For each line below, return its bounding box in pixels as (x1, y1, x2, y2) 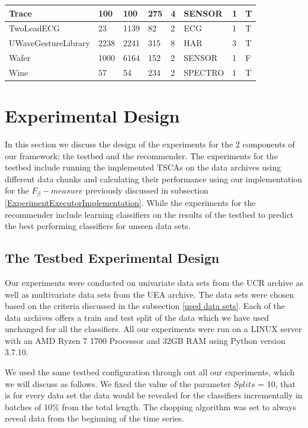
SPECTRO (184, 66, 224, 78)
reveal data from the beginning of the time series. (5, 412, 184, 424)
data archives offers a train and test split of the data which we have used (5, 311, 269, 323)
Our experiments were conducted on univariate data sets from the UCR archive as (5, 276, 303, 288)
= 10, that (258, 377, 296, 390)
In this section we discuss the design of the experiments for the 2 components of (5, 138, 295, 150)
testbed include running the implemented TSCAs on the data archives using (5, 161, 281, 173)
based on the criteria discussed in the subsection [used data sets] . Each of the (5, 300, 285, 312)
